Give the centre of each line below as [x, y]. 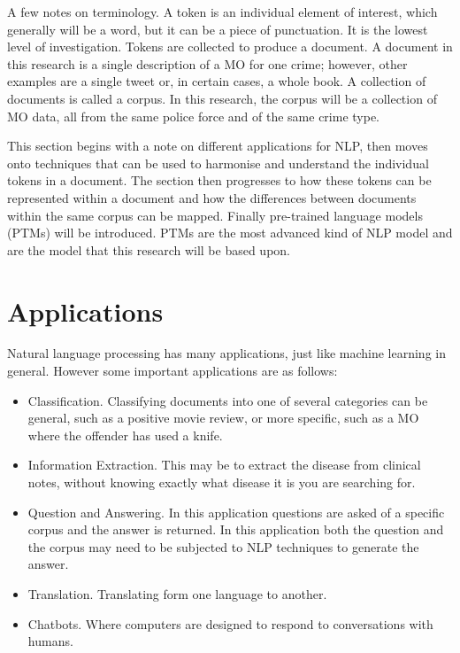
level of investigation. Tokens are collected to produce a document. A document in [230, 47]
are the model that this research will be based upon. [149, 249]
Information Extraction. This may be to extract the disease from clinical [224, 465]
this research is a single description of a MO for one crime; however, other [207, 63]
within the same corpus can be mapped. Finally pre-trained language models [215, 215]
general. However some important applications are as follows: [172, 371]
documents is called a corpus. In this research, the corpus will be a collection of [222, 98]
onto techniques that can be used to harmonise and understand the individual [218, 163]
